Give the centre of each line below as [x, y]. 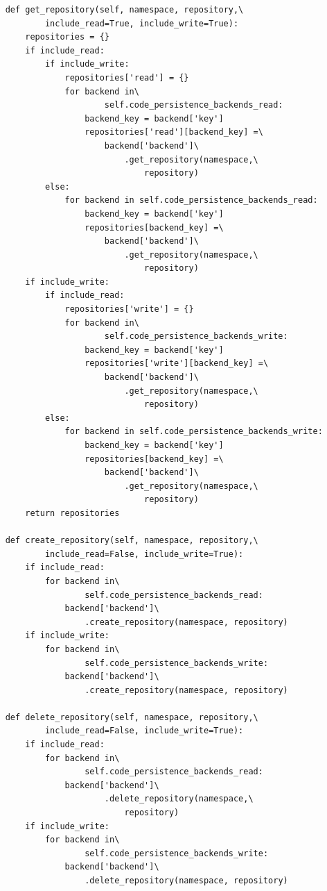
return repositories [72, 513]
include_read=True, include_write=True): [142, 23]
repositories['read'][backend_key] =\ [174, 132]
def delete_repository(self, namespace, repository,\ [132, 717]
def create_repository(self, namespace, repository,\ [132, 541]
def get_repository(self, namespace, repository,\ [124, 10]
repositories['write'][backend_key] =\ [177, 364]
